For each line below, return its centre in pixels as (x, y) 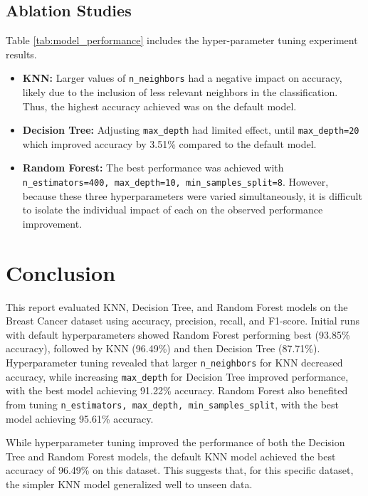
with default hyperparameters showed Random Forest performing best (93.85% (178, 334)
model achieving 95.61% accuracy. (80, 418)
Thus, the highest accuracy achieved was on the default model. (159, 106)
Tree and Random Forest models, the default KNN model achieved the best (171, 456)
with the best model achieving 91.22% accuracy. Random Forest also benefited (177, 390)
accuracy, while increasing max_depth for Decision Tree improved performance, (177, 376)
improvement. (52, 223)
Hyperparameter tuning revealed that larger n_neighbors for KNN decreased (174, 363)
